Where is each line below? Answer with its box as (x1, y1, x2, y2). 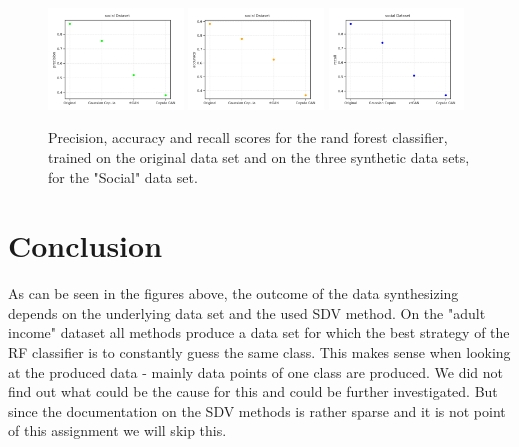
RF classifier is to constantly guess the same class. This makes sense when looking (8, 342, 511, 363)
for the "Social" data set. (48, 166, 198, 187)
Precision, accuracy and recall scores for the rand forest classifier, (48, 127, 448, 148)
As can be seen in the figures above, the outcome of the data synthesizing (8, 283, 459, 304)
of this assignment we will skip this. (8, 420, 227, 441)
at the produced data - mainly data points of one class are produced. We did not (8, 361, 504, 382)
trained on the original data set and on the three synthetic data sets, (48, 146, 470, 167)
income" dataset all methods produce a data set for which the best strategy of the (8, 322, 510, 343)
